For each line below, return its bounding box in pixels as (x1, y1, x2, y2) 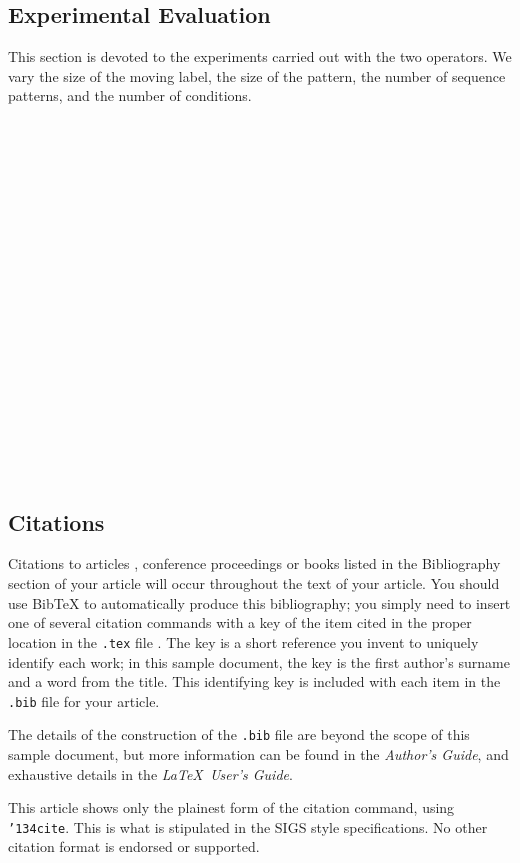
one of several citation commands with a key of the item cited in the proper (8, 612, 472, 633)
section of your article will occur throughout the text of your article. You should (8, 573, 500, 594)
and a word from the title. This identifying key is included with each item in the (8, 671, 501, 692)
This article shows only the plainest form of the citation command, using (8, 797, 455, 818)
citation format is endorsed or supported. (8, 836, 260, 857)
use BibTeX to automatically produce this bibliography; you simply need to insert (8, 592, 511, 613)
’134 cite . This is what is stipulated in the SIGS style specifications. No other (8, 816, 488, 837)
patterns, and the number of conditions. (8, 85, 252, 106)
